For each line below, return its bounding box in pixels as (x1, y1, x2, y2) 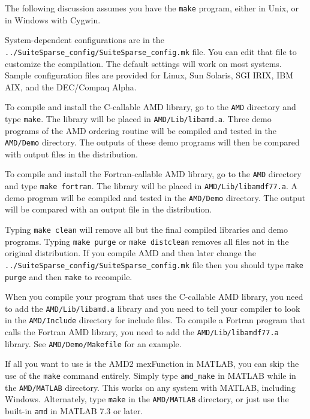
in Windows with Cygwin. (5, 13, 101, 26)
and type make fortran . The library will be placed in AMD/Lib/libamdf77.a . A (5, 180, 298, 192)
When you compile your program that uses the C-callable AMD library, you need (5, 290, 303, 303)
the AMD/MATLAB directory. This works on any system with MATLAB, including (5, 381, 296, 393)
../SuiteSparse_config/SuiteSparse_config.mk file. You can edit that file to (5, 45, 297, 57)
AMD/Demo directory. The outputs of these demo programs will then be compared (5, 136, 300, 148)
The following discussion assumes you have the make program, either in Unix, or (5, 2, 299, 14)
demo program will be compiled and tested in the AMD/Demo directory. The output (5, 191, 306, 204)
